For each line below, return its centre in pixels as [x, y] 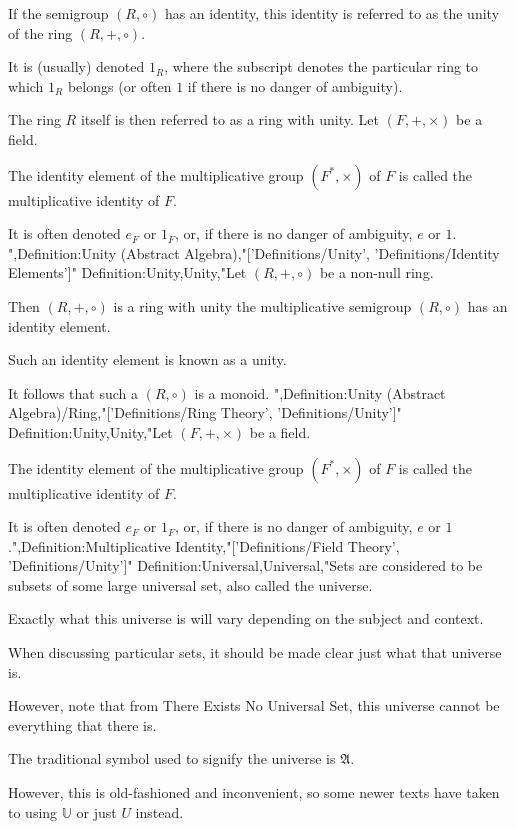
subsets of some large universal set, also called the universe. [190, 584]
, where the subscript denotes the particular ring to [321, 66]
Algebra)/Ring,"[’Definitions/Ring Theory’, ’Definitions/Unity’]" [205, 412]
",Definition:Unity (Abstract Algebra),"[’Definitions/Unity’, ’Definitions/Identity [254, 252]
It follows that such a [73, 392]
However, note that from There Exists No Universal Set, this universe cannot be [254, 705]
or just [96, 811]
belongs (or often [119, 85]
